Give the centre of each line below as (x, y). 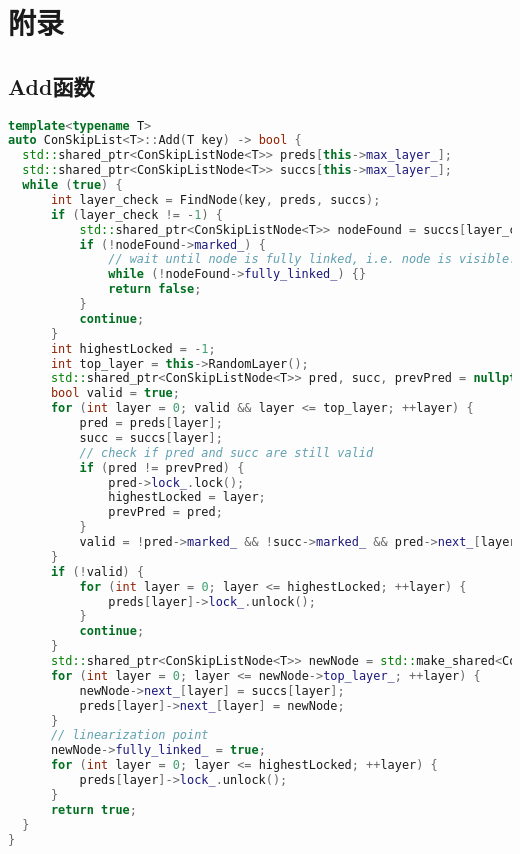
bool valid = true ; (115, 393)
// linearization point (129, 735)
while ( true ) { (72, 185)
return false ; (155, 289)
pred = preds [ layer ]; (151, 423)
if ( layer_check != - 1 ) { (136, 214)
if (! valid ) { (97, 571)
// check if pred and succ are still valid (226, 452)
